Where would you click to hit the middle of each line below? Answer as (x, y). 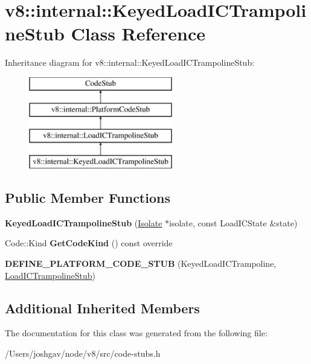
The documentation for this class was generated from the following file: (136, 333)
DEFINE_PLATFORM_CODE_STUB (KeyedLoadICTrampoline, (141, 263)
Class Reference (138, 34)
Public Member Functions (88, 198)
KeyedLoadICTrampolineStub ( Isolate (84, 222)
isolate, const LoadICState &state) (233, 222)
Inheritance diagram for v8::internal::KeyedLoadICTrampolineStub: (130, 62)
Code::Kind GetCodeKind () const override (89, 243)
